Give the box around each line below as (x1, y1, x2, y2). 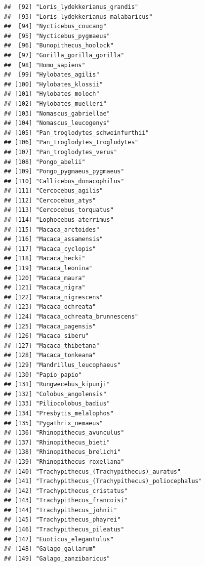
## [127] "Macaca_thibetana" (4, 342, 100, 349)
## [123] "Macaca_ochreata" (4, 303, 96, 311)
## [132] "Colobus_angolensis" (4, 390, 107, 398)
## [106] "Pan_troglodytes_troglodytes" (4, 139, 139, 146)
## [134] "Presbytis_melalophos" (4, 409, 114, 417)
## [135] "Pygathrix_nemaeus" (4, 419, 103, 427)
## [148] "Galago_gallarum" (4, 545, 96, 553)
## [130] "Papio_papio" (4, 371, 82, 378)
